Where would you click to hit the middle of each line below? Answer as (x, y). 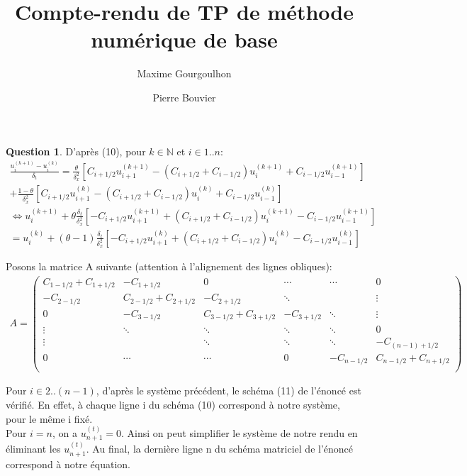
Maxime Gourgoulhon (184, 73)
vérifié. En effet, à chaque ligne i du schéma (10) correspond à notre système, (173, 405)
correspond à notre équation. (68, 464)
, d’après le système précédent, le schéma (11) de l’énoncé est (229, 391)
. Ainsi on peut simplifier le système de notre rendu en (239, 433)
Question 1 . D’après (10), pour (76, 151)
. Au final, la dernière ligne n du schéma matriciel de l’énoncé (220, 449)
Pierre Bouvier (184, 97)
